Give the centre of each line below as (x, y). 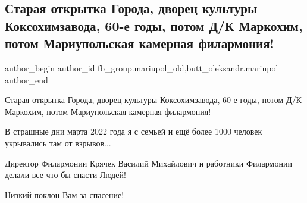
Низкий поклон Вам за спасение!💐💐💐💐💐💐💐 (73, 194)
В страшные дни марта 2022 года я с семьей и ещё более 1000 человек (134, 131)
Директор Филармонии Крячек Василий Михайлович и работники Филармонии (148, 163)
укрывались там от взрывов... (58, 143)
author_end (26, 79)
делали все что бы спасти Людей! (65, 175)
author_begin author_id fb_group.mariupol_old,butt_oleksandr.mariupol (142, 68)
